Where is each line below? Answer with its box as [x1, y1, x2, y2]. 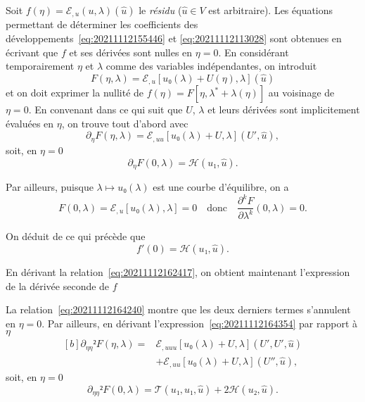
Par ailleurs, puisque [6, 179, 94, 194]
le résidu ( [139, 3, 182, 17]
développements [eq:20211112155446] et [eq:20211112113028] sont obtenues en [6, 31, 342, 46]
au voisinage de [268, 85, 335, 100]
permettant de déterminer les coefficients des [6, 17, 198, 32]
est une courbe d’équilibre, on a [153, 179, 289, 194]
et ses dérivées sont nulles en [69, 44, 193, 59]
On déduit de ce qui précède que [6, 229, 146, 244]
